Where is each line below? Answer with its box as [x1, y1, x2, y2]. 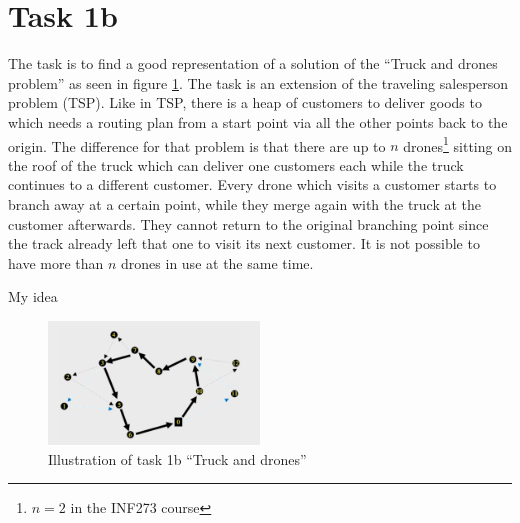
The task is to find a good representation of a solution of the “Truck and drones [8, 53, 498, 74]
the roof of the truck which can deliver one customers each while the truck [8, 154, 464, 175]
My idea [8, 286, 58, 307]
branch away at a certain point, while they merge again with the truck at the [8, 193, 482, 214]
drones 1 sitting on [403, 132, 512, 156]
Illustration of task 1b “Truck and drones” [48, 448, 307, 469]
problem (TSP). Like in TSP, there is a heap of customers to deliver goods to [8, 92, 482, 113]
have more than [8, 252, 104, 273]
